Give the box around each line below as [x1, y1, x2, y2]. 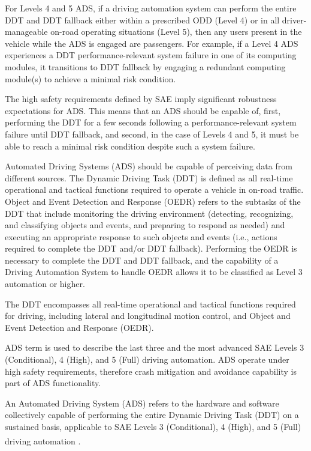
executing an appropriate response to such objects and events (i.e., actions [5, 230, 277, 243]
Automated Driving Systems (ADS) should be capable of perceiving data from [5, 160, 292, 172]
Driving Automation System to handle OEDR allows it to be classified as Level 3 [5, 265, 303, 278]
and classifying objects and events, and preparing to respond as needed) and [5, 219, 285, 231]
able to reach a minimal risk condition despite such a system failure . [5, 139, 255, 152]
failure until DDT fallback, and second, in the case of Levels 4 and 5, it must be [5, 127, 299, 140]
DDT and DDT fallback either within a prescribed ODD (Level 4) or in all [5, 13, 280, 26]
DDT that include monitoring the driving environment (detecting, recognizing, [5, 207, 294, 219]
